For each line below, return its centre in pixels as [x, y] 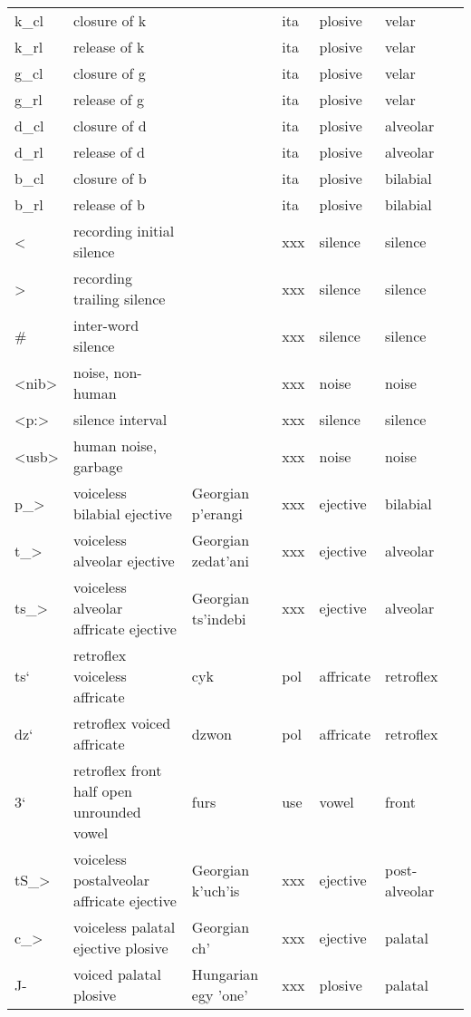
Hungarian [225, 974]
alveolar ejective [124, 561]
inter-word [106, 325]
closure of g [110, 73]
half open [103, 791]
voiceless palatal [125, 927]
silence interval [120, 419]
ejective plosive [121, 948]
